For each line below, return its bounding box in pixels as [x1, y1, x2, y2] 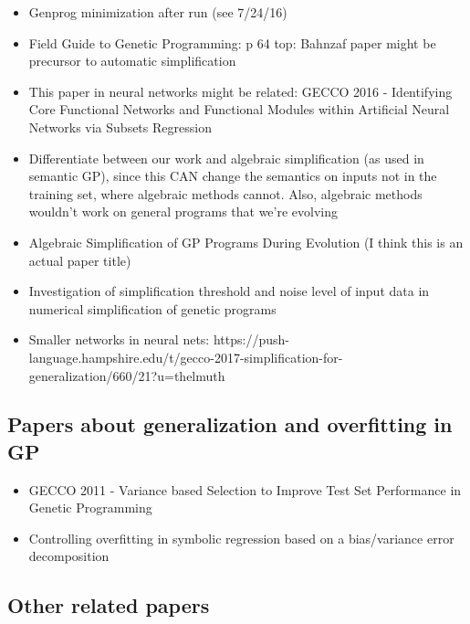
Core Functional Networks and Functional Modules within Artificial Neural [28, 100, 450, 119]
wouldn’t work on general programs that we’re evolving [28, 202, 339, 221]
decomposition [28, 546, 110, 566]
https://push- [213, 330, 289, 349]
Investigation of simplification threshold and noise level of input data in [28, 281, 430, 301]
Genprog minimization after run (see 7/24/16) [28, 3, 287, 21]
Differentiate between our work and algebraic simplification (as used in [28, 148, 424, 167]
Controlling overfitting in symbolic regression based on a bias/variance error [28, 528, 454, 547]
